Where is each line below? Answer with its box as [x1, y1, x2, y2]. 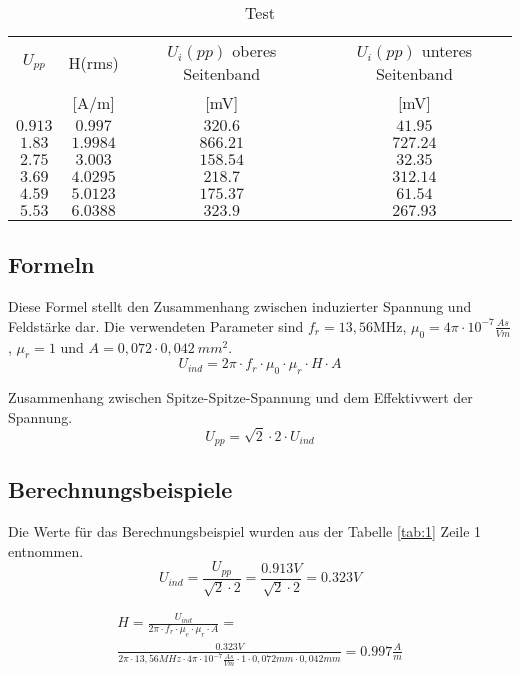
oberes [232, 39, 277, 62]
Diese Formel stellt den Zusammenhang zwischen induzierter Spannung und [8, 296, 472, 317]
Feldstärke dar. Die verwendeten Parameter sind [8, 315, 304, 336]
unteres [421, 39, 473, 62]
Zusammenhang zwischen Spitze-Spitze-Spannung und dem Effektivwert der [8, 387, 473, 408]
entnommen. [8, 540, 84, 561]
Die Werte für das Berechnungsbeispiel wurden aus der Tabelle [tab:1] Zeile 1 [8, 521, 482, 542]
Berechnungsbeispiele [8, 474, 233, 505]
